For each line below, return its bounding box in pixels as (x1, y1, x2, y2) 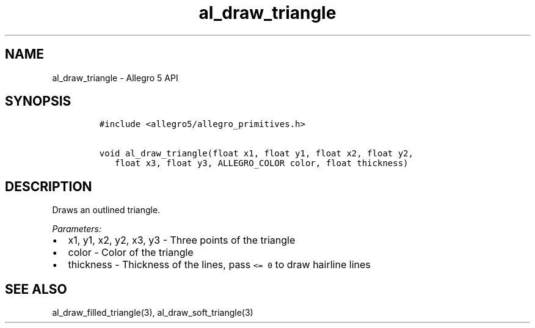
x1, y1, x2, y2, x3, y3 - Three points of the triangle (68, 234, 296, 247)
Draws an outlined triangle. (52, 205, 161, 216)
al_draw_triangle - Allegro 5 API (52, 72, 178, 83)
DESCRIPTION (5, 178, 92, 194)
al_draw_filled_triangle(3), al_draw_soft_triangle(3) (52, 307, 253, 318)
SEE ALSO (5, 281, 67, 297)
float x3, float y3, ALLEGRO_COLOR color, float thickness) (115, 158, 409, 169)
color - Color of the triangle (68, 246, 194, 259)
